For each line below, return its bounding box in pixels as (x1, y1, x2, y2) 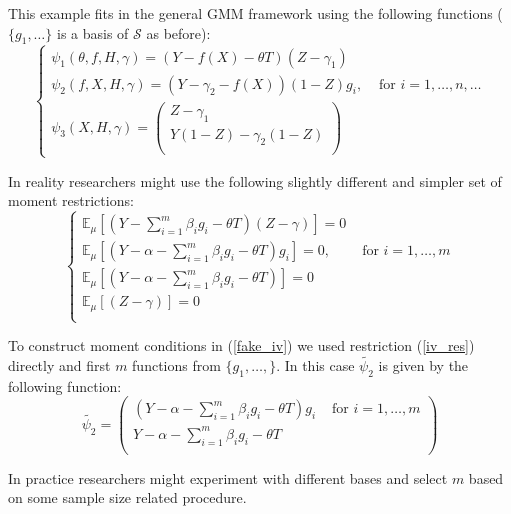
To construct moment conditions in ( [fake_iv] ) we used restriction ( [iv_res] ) (8, 335, 475, 356)
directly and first (8, 354, 111, 375)
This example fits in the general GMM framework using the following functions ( (8, 3, 503, 23)
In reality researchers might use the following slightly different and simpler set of (8, 170, 502, 191)
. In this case (276, 354, 355, 375)
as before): (146, 22, 211, 43)
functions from (132, 354, 221, 375)
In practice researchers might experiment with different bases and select (8, 467, 448, 488)
